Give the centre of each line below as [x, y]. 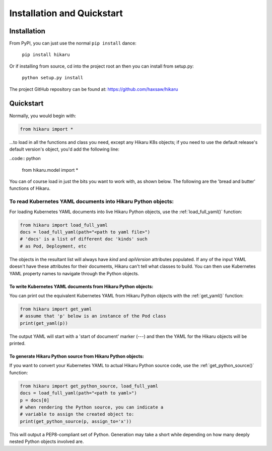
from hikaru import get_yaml [56, 309]
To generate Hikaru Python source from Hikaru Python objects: [77, 357]
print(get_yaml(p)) [44, 323]
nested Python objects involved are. [47, 441]
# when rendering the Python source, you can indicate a [92, 407]
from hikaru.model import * [50, 170]
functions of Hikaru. [30, 188]
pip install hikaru [46, 55]
